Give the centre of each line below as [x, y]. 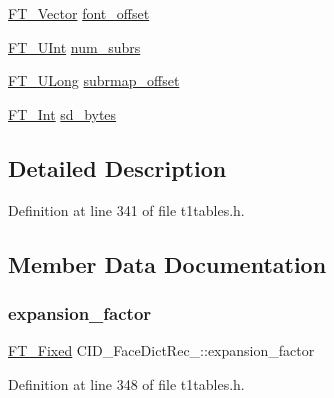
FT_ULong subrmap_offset [94, 80]
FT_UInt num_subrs [74, 46]
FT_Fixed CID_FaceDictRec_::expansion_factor [161, 350]
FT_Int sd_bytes [62, 113]
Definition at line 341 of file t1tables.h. [126, 209]
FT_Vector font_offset [79, 13]
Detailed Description [117, 167]
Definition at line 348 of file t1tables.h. [126, 383]
